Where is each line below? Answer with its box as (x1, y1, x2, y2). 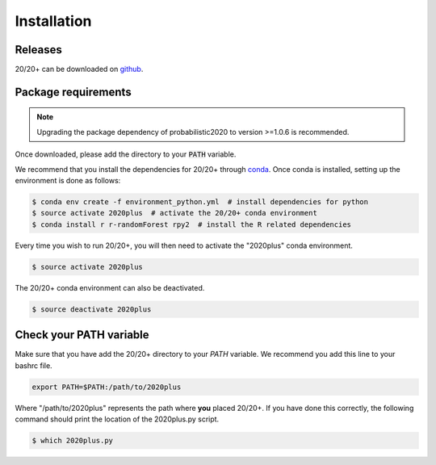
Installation (15, 12, 92, 30)
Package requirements (15, 85, 132, 98)
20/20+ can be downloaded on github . (15, 65, 144, 74)
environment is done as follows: (15, 176, 121, 186)
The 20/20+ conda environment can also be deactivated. (15, 283, 205, 292)
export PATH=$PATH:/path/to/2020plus (31, 382, 182, 392)
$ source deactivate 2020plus (31, 304, 152, 314)
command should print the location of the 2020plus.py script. (15, 414, 220, 424)
